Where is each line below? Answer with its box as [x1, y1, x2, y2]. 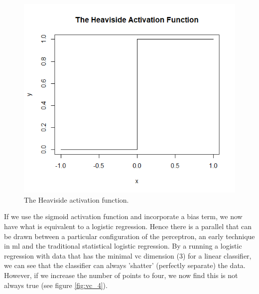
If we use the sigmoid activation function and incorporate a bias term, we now [4, 211, 243, 222]
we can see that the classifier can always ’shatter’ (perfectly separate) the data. [4, 260, 246, 271]
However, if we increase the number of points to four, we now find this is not [4, 270, 238, 281]
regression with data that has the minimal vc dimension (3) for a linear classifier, [4, 250, 252, 261]
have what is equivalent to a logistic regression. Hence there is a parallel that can [4, 221, 252, 232]
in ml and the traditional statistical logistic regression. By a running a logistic [4, 241, 242, 251]
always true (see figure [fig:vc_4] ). [4, 280, 108, 290]
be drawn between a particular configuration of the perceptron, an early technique [4, 231, 255, 241]
